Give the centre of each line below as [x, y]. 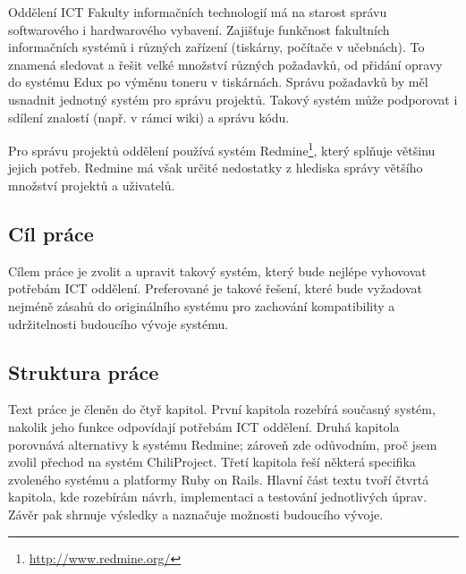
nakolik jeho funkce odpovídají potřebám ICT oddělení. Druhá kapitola [204, 426]
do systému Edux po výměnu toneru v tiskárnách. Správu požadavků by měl [218, 82]
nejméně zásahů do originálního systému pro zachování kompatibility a [202, 305]
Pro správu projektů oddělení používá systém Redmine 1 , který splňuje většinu [222, 149]
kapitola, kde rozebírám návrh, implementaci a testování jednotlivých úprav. [218, 497]
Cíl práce [51, 233]
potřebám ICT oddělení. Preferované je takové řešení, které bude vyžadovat [215, 288]
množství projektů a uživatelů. [92, 185]
